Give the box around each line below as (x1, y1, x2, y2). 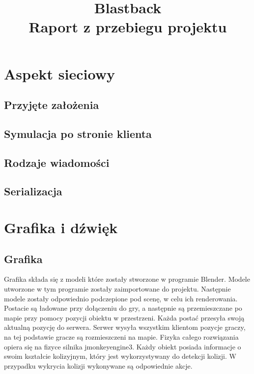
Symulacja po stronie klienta (4, 126, 152, 141)
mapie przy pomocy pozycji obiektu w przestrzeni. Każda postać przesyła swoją (4, 312, 245, 322)
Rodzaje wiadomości (4, 155, 110, 170)
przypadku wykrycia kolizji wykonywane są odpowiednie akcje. (4, 360, 193, 371)
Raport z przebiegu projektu (28, 17, 227, 37)
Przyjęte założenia (4, 97, 99, 112)
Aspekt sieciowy (4, 63, 115, 83)
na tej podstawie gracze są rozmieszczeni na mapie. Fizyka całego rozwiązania (4, 332, 239, 342)
